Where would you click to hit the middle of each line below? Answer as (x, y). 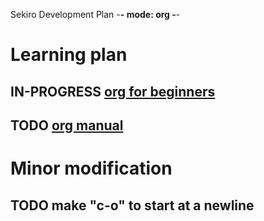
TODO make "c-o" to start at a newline (132, 205)
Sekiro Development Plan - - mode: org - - (95, 14)
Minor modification (91, 168)
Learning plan (69, 55)
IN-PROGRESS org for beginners (113, 91)
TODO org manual (67, 125)
